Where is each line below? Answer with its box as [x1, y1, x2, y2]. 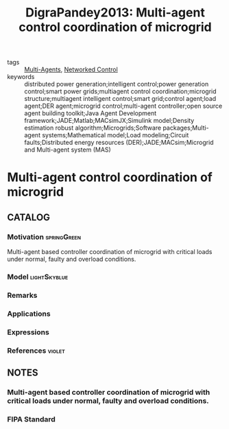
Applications [7, 309, 51, 318]
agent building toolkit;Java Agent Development [24, 109, 157, 117]
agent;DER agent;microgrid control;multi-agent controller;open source [24, 102, 223, 111]
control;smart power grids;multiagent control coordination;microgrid [24, 87, 217, 95]
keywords [7, 73, 35, 81]
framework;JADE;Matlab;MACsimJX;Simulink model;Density [24, 117, 195, 125]
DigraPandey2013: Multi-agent [25, 5, 206, 21]
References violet [7, 345, 65, 355]
